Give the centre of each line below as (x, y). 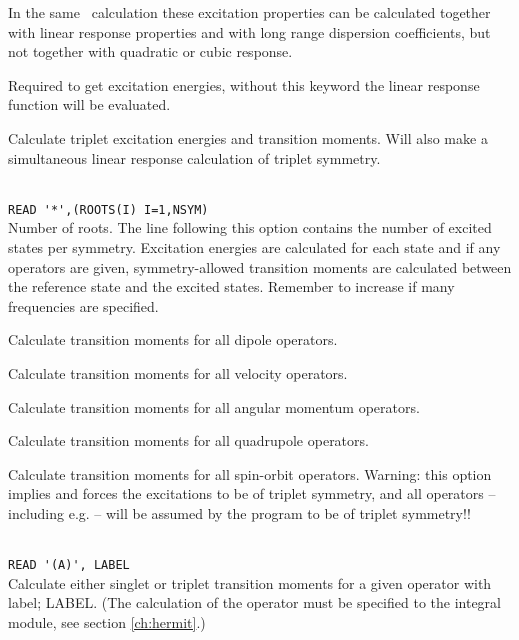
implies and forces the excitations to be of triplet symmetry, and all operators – (252, 493)
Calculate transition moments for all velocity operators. (178, 372)
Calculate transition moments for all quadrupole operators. (188, 440)
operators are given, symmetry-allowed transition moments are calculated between (260, 266)
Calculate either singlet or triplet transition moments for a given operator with (250, 582)
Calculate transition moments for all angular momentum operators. (214, 406)
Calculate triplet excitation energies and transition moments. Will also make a (248, 137)
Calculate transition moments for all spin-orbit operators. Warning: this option (250, 473)
